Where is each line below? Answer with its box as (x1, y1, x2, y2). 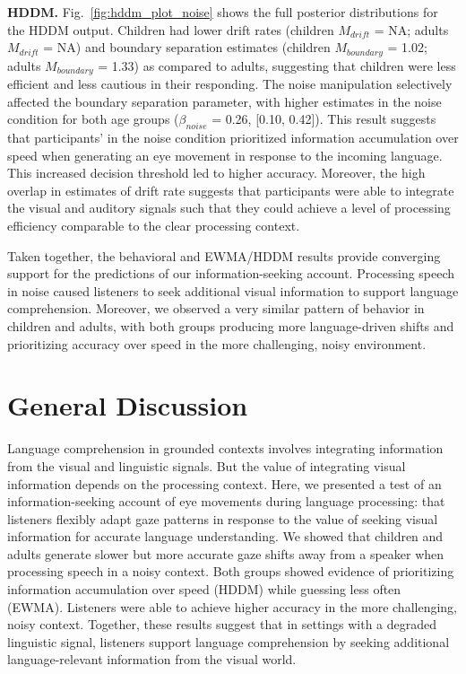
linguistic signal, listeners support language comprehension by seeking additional (7, 632, 450, 651)
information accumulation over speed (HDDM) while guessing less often (7, 580, 401, 599)
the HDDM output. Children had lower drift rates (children (7, 20, 334, 39)
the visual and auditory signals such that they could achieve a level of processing (7, 198, 451, 217)
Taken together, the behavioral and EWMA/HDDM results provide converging (7, 246, 441, 265)
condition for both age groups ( (7, 109, 179, 128)
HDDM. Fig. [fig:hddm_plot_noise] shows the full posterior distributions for (7, 3, 438, 21)
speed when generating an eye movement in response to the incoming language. (7, 145, 443, 164)
